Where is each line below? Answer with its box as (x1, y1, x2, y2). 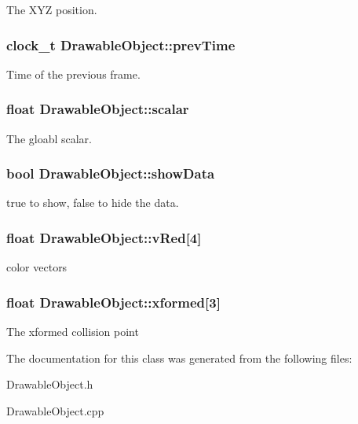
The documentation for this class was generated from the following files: (6, 349, 353, 366)
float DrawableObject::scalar (6, 99, 189, 119)
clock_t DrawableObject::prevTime (6, 35, 236, 54)
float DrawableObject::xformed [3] (6, 292, 221, 312)
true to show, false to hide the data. (6, 194, 179, 211)
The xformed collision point (6, 323, 139, 340)
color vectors (6, 259, 68, 275)
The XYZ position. (6, 2, 97, 17)
